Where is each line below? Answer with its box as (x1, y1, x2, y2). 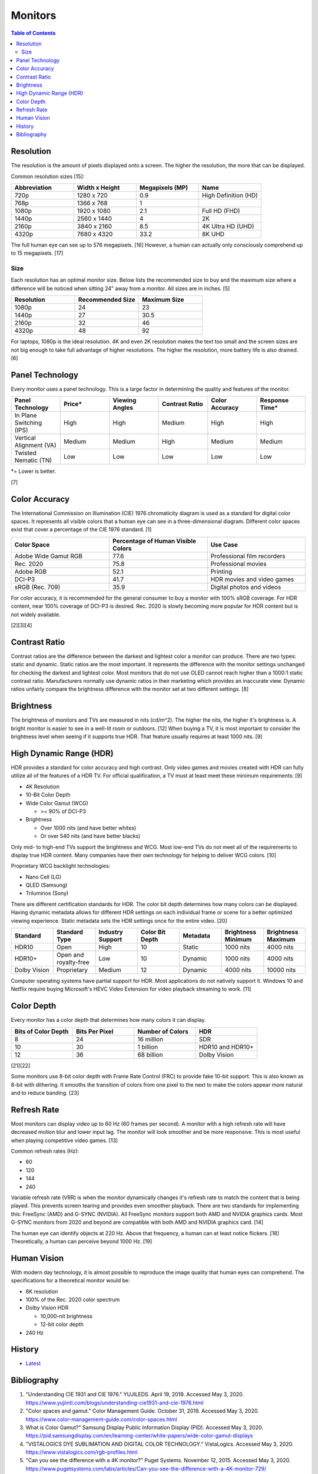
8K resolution (25, 1288, 58, 1295)
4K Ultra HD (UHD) (202, 222, 254, 230)
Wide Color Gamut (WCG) (25, 799, 88, 807)
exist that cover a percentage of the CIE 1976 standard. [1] (11, 526, 152, 533)
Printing (210, 567, 233, 575)
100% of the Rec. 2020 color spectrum (25, 1296, 120, 1303)
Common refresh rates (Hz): (11, 1147, 79, 1154)
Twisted (14, 449, 37, 457)
